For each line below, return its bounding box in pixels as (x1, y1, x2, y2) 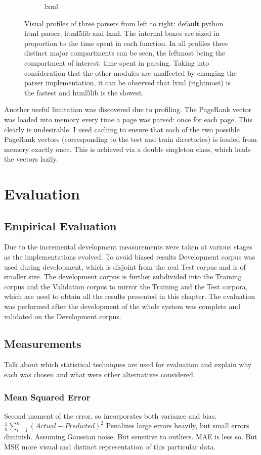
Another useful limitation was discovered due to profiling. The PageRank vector (4, 104, 252, 115)
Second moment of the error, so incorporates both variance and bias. (4, 410, 217, 421)
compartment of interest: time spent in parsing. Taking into (24, 57, 209, 68)
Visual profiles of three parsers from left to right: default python (24, 18, 224, 28)
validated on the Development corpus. (4, 311, 121, 321)
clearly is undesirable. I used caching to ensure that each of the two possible (4, 124, 240, 134)
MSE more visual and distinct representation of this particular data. (4, 441, 216, 451)
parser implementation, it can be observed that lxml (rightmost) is (24, 77, 231, 88)
